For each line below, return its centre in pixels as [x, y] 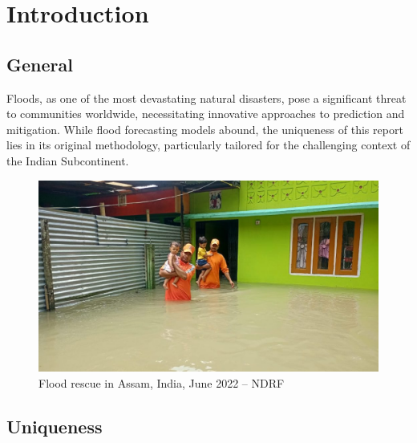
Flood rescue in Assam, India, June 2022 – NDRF [162, 383]
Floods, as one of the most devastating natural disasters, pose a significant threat [206, 98]
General [40, 64]
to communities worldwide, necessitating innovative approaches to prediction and [206, 114]
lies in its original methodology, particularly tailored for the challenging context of [208, 145]
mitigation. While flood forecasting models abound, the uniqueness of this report [205, 129]
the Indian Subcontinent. [68, 160]
